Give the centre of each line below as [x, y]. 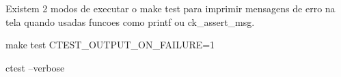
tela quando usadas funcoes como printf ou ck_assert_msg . [130, 21]
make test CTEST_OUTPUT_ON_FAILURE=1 [110, 45]
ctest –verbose [35, 67]
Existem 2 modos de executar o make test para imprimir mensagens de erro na [170, 8]
